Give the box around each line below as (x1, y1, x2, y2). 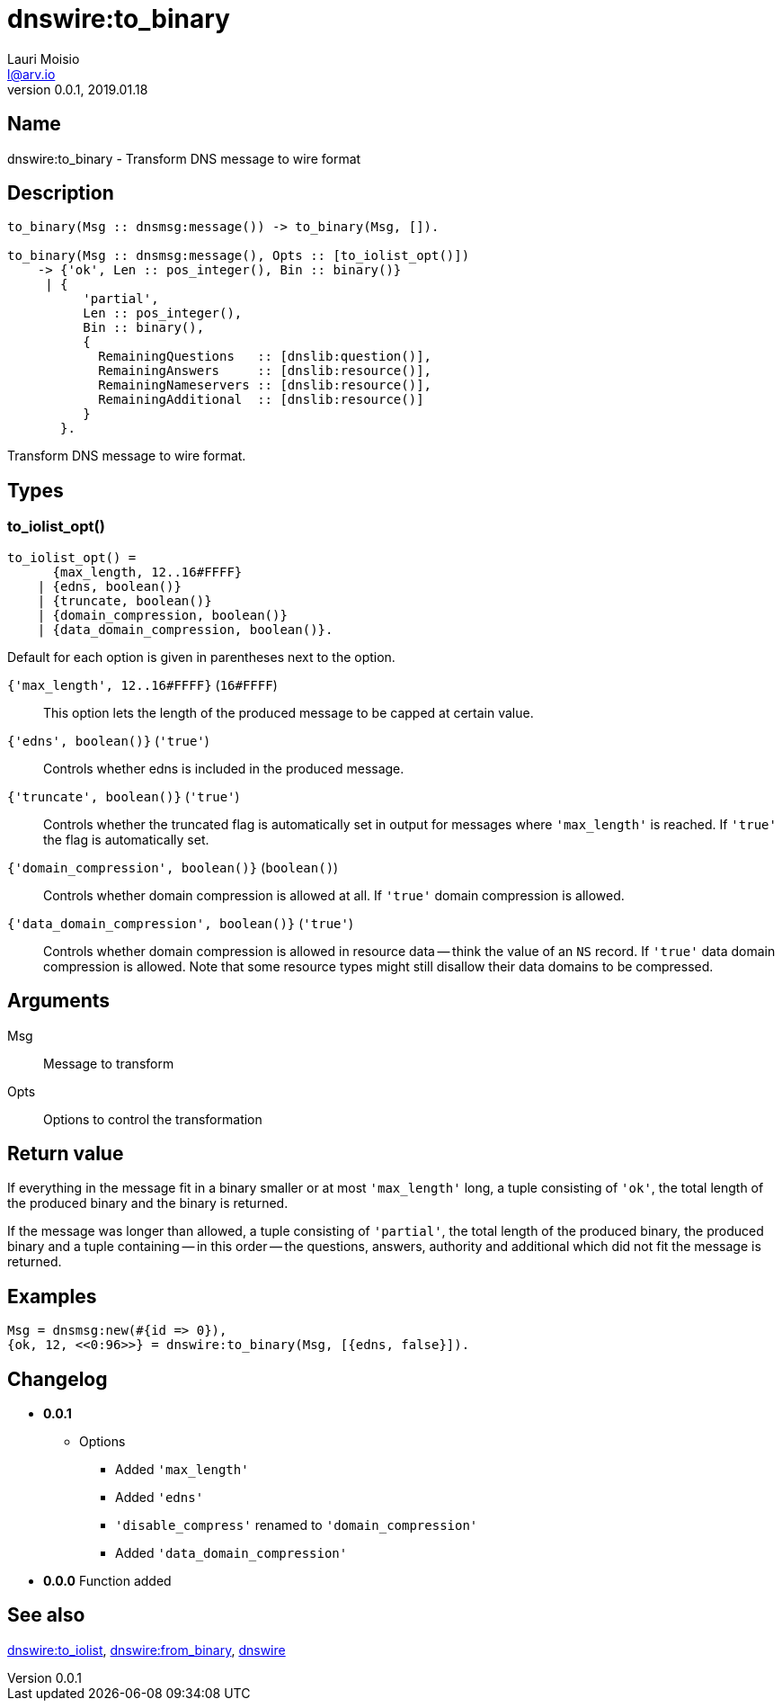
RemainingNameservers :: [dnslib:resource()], (98, 378, 432, 393)
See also (7, 1604, 85, 1627)
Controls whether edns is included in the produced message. (43, 760, 404, 776)
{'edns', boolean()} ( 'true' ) (7, 732, 209, 748)
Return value (7, 1141, 124, 1165)
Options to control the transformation (43, 1111, 262, 1127)
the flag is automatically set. (43, 831, 209, 847)
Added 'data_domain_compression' (115, 1545, 348, 1561)
